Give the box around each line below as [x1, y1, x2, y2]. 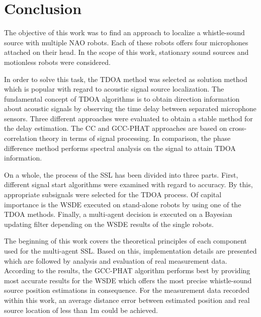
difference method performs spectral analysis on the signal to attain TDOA [4, 142, 236, 153]
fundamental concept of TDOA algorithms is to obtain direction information [4, 93, 240, 104]
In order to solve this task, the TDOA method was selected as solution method [4, 73, 247, 84]
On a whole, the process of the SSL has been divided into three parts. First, [4, 169, 238, 180]
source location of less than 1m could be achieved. [4, 304, 158, 315]
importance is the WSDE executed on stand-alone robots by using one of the [4, 199, 241, 209]
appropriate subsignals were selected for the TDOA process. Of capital [4, 189, 222, 200]
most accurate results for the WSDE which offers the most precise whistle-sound [4, 275, 252, 285]
